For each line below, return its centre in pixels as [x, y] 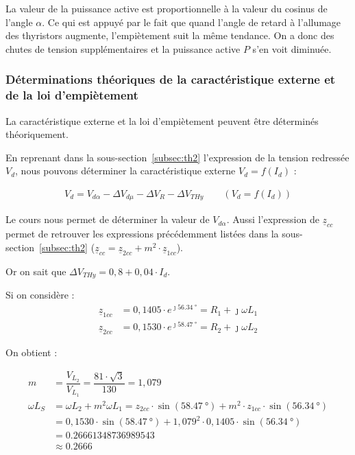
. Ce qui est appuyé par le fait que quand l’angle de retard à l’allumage [192, 22]
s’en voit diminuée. [292, 48]
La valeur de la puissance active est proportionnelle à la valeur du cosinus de [167, 8]
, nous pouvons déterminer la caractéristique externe [125, 171]
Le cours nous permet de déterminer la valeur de [108, 219]
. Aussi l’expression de [273, 219]
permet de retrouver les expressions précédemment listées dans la [142, 234]
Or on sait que [36, 271]
